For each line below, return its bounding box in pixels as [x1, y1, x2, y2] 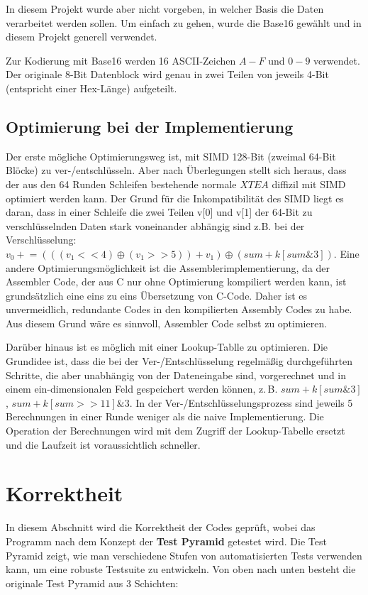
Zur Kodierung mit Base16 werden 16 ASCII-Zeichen [6, 53, 236, 67]
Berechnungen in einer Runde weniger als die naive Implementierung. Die [6, 409, 324, 424]
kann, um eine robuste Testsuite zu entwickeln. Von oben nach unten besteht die [6, 562, 356, 577]
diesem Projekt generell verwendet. [6, 29, 157, 44]
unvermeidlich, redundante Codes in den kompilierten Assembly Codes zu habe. [6, 302, 352, 317]
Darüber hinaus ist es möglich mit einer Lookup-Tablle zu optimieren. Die [6, 339, 328, 354]
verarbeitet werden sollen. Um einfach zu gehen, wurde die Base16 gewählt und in [6, 15, 362, 30]
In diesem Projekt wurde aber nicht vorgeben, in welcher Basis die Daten [6, 1, 324, 16]
